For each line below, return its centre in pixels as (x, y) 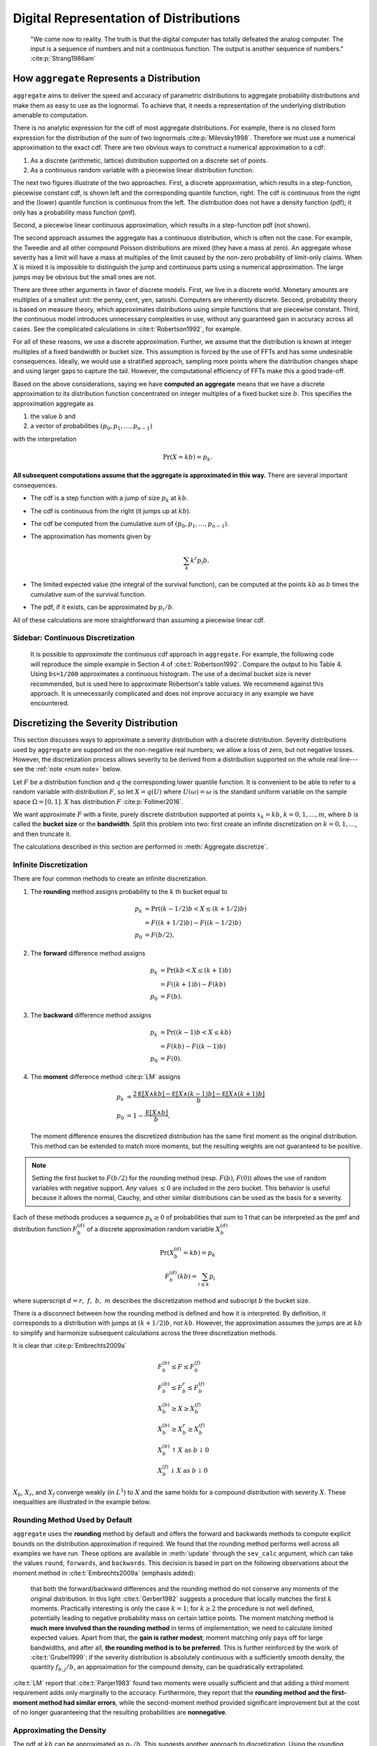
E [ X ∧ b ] (157, 1113)
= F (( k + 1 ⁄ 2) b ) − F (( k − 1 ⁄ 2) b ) (193, 923)
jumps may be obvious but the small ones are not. (84, 277)
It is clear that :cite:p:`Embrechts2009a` (70, 1346)
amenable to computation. (51, 115)
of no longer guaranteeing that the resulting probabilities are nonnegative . (120, 1712)
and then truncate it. (42, 834)
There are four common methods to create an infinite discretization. (110, 879)
